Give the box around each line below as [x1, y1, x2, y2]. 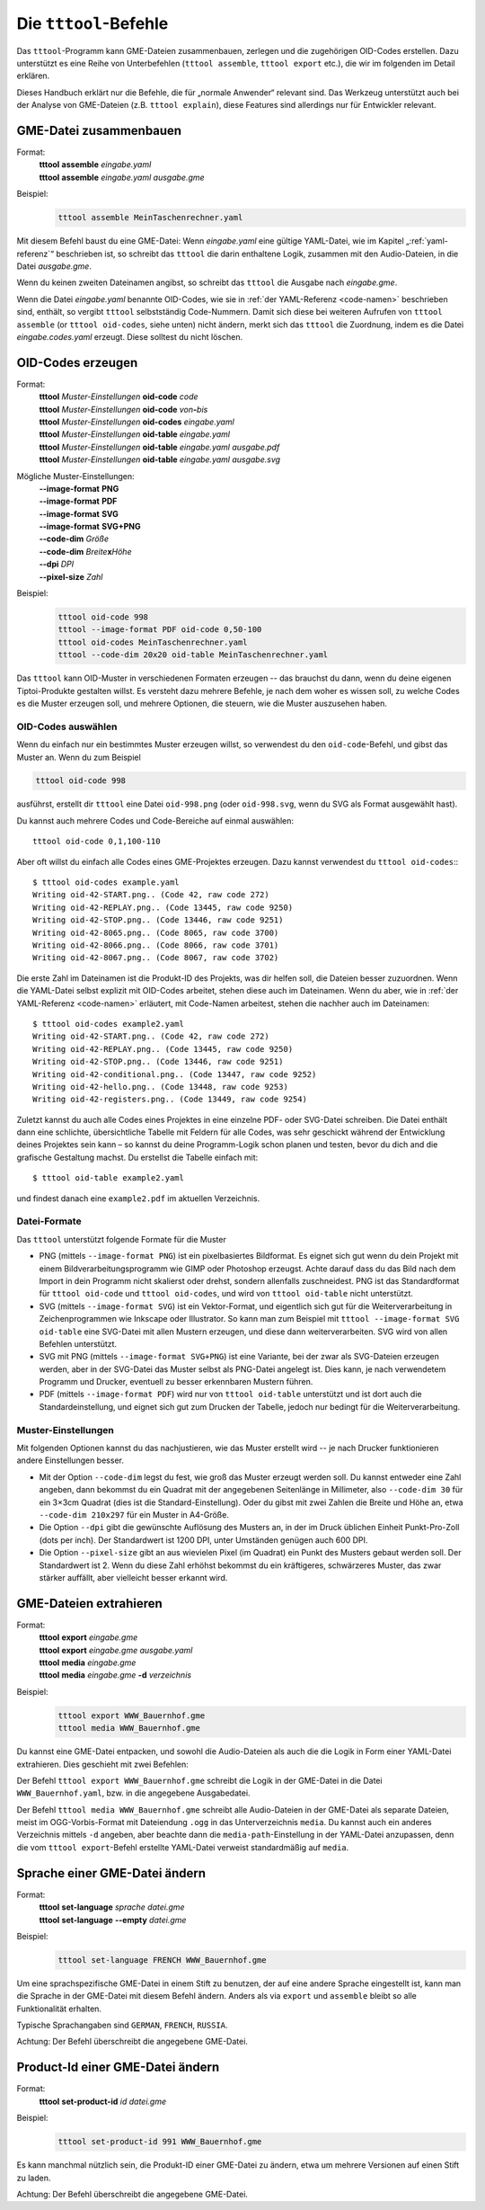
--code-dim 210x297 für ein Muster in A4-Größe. [39, 1509, 229, 1519]
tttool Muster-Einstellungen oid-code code [39, 391, 198, 402]
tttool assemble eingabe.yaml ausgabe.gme [39, 172, 206, 183]
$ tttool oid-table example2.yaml [32, 1173, 184, 1183]
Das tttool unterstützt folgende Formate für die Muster [16, 1234, 226, 1244]
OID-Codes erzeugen [16, 355, 138, 370]
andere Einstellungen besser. [16, 1455, 125, 1466]
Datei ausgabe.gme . [16, 261, 92, 272]
